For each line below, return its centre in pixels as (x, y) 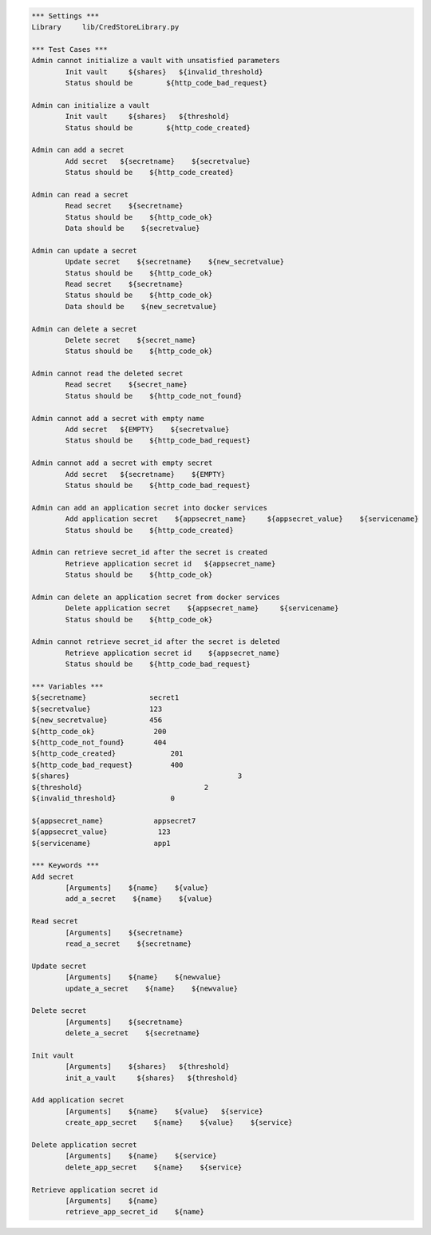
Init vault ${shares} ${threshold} (147, 117)
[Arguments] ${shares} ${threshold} (147, 1067)
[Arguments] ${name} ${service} (141, 1156)
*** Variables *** (67, 687)
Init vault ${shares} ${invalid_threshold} (164, 71)
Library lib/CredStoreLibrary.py (105, 27)
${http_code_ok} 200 (99, 731)
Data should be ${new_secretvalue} (141, 306)
